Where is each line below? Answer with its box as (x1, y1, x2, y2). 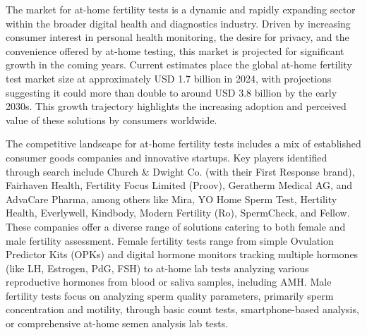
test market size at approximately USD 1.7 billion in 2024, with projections (6, 71, 332, 85)
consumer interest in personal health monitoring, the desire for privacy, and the (6, 30, 349, 44)
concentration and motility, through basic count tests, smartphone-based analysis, (6, 302, 359, 317)
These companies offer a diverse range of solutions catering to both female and (6, 219, 346, 233)
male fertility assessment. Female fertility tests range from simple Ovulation (6, 233, 334, 248)
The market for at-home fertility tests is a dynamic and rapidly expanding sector (6, 2, 356, 16)
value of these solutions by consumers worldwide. (6, 112, 217, 127)
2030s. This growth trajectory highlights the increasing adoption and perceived (6, 99, 347, 114)
